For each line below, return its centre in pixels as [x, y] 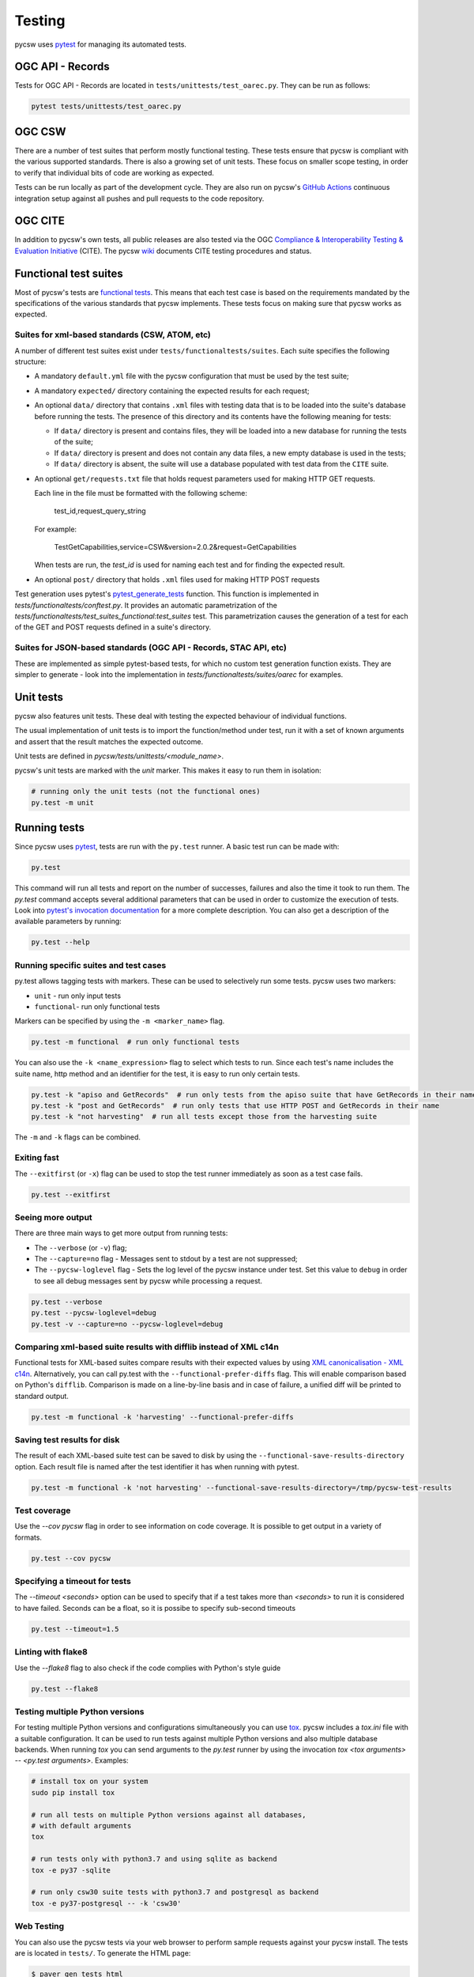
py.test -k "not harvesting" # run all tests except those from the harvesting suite [204, 1117]
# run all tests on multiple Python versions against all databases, [169, 1814]
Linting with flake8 [51, 1652]
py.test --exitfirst [71, 1195]
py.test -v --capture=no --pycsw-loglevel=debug [127, 1324]
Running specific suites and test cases [90, 965]
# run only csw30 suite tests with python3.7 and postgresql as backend [175, 1892]
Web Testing [39, 1926]
